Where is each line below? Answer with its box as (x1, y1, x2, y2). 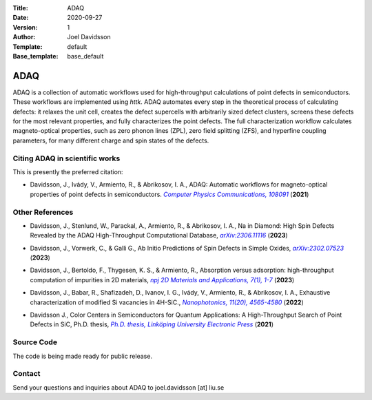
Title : (12, 4, 29, 12)
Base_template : (12, 52, 59, 60)
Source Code (12, 337, 58, 347)
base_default (67, 52, 104, 60)
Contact (12, 369, 41, 379)
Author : (12, 33, 36, 41)
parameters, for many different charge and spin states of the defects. (12, 136, 209, 145)
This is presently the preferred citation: (12, 167, 123, 176)
